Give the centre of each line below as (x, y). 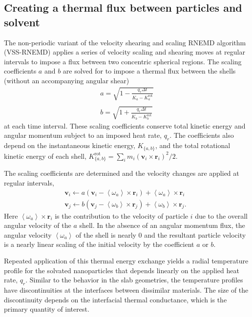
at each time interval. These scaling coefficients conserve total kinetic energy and (125, 125)
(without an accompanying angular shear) (67, 80)
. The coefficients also (202, 135)
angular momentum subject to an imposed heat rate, (83, 135)
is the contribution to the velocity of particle (121, 215)
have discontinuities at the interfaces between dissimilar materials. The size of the (126, 290)
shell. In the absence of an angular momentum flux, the (162, 225)
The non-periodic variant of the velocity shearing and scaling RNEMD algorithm (125, 42)
